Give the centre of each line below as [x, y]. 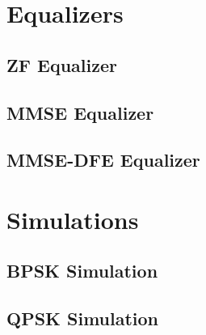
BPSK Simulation [82, 271]
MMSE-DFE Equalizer [103, 160]
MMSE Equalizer [80, 112]
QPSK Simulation [83, 318]
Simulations [73, 219]
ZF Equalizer [62, 64]
